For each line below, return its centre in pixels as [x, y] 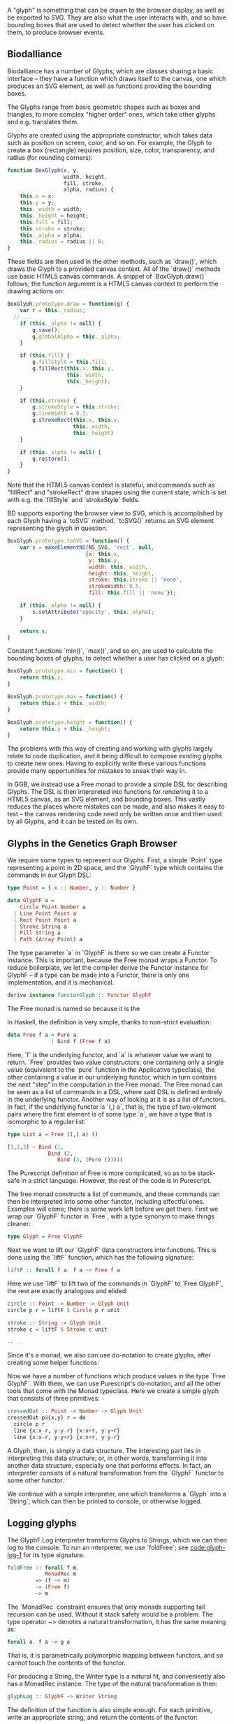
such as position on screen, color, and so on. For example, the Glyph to [109, 142]
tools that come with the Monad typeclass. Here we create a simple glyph [113, 1391]
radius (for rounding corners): [50, 157]
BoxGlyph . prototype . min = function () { [65, 671]
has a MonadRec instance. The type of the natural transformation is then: [112, 1684]
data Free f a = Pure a [42, 1035]
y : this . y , [104, 560]
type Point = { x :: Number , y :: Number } [72, 888]
